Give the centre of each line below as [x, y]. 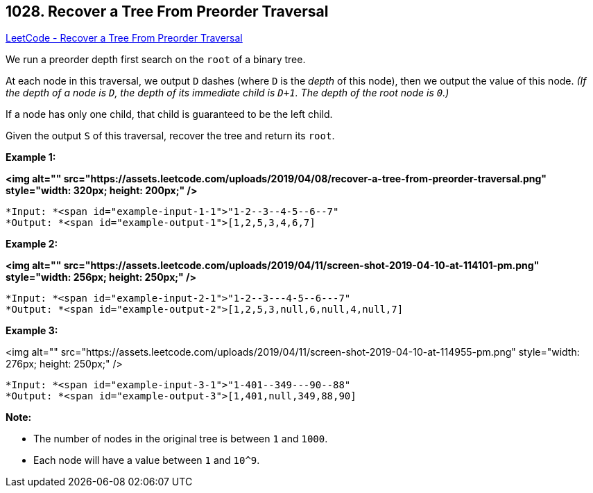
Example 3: [32, 331]
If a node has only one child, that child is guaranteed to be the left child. [169, 114]
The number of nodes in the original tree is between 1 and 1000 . [181, 439]
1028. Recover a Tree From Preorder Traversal [167, 11]
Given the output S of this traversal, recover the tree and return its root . [170, 136]
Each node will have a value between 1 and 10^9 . [147, 460]
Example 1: [31, 157]
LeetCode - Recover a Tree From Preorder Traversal [124, 38]
